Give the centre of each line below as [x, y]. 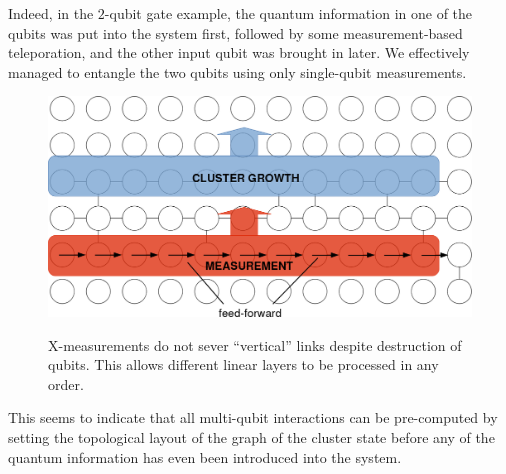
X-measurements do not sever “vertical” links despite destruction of [255, 344]
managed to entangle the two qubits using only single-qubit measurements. [237, 71]
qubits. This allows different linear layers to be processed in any [243, 364]
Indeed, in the [51, 13]
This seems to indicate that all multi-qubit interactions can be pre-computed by [253, 417]
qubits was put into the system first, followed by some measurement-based [235, 32]
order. [66, 383]
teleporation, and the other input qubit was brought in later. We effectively [239, 52]
